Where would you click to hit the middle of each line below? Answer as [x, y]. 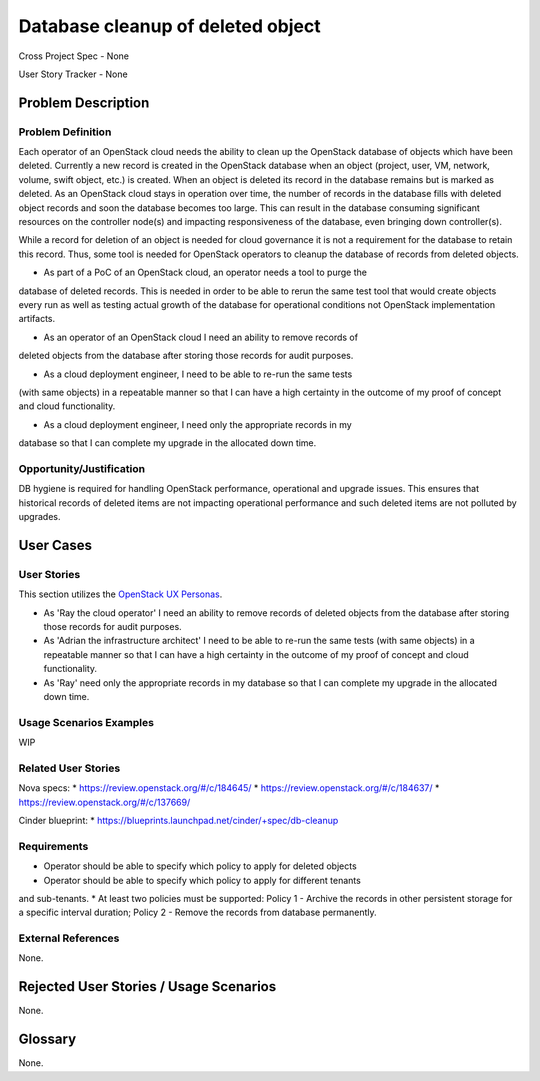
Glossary [47, 1039]
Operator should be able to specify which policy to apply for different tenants [202, 880]
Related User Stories [69, 768]
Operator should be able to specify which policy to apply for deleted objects [200, 866]
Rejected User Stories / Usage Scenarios [147, 986]
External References [69, 938]
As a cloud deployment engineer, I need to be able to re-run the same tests [198, 374]
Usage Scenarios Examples [86, 722]
